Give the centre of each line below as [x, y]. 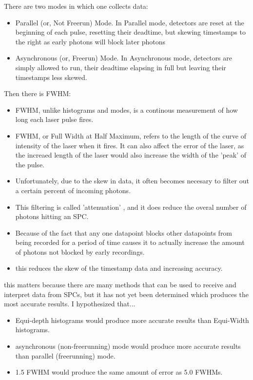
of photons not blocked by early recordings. [80, 251]
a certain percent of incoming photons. [73, 190]
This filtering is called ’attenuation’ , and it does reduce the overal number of [131, 207]
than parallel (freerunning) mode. [65, 355]
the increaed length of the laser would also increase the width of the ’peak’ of [131, 155]
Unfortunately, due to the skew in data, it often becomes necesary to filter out [132, 181]
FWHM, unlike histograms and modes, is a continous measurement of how [126, 110]
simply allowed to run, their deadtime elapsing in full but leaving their [121, 67]
